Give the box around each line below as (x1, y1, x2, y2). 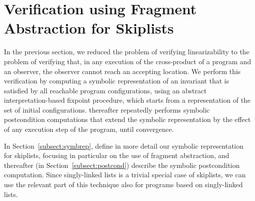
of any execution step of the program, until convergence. (4, 124, 174, 134)
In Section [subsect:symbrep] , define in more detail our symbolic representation (4, 140, 244, 151)
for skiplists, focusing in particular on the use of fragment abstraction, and (4, 150, 229, 161)
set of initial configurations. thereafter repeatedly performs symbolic (4, 104, 210, 115)
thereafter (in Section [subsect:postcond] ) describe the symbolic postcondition (4, 160, 240, 170)
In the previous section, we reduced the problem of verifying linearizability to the (4, 46, 250, 57)
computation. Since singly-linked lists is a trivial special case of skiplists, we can (4, 169, 246, 180)
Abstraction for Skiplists (4, 18, 174, 38)
